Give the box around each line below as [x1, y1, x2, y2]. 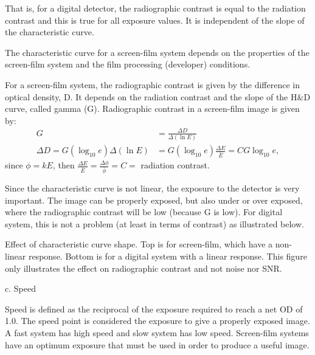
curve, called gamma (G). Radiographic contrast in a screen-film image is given [5, 102, 300, 115]
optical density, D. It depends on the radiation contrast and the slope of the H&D [5, 90, 311, 103]
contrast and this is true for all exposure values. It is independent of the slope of [5, 13, 305, 26]
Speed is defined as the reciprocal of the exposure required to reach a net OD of [5, 302, 303, 315]
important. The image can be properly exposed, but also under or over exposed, [5, 193, 303, 206]
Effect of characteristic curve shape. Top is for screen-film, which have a [5, 238, 273, 250]
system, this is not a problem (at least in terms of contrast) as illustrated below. [5, 217, 304, 230]
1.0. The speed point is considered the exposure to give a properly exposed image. [5, 314, 310, 327]
